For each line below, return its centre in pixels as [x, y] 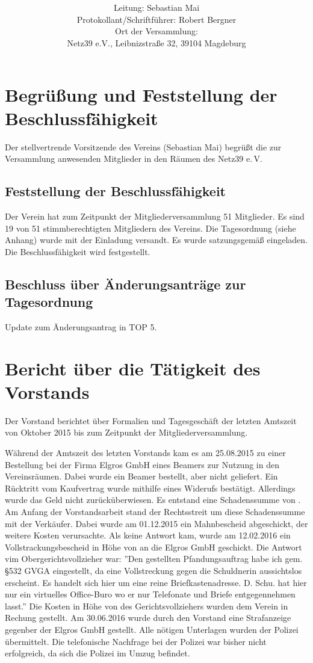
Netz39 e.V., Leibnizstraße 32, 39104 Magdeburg [156, 42]
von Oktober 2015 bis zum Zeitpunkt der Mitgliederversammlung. [126, 432]
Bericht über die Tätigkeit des [133, 368]
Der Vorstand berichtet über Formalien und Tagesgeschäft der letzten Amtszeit [151, 420]
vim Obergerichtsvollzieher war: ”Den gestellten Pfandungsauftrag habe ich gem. [154, 559]
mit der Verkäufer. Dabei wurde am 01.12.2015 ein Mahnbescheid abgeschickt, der [156, 523]
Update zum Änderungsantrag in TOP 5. [81, 326]
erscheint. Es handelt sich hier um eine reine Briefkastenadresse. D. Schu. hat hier [156, 582]
